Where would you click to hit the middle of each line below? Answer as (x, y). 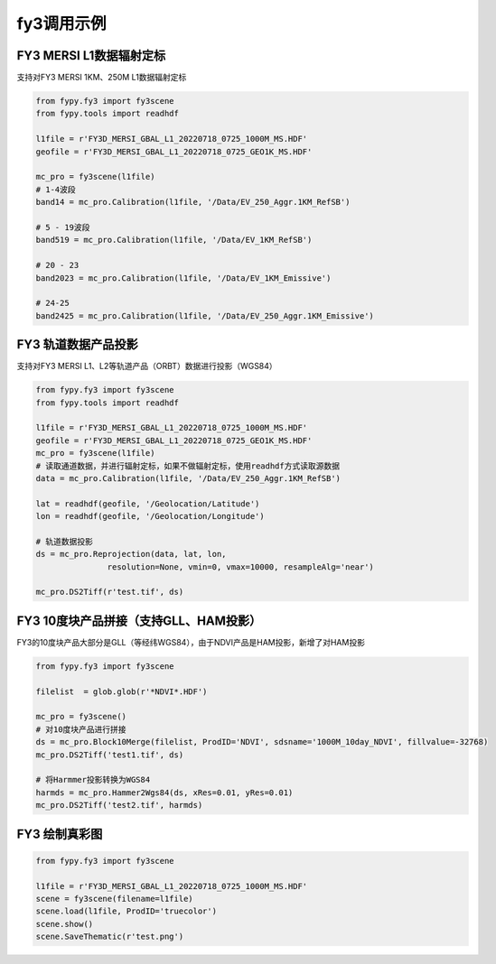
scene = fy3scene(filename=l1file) (114, 899)
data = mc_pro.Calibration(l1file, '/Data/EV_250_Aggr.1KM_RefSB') (188, 478)
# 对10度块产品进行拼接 (81, 729)
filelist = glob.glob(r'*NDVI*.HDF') (122, 691)
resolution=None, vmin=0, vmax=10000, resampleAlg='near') (241, 567)
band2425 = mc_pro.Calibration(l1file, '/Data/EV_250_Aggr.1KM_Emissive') (205, 315)
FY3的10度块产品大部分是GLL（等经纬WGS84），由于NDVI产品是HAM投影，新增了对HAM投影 (191, 642)
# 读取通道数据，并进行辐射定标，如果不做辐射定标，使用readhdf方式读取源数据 (188, 466)
